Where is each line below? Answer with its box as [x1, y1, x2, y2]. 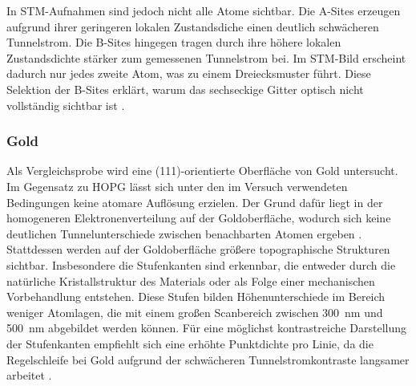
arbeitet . [6, 367, 52, 384]
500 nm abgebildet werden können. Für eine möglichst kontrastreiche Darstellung [6, 319, 407, 336]
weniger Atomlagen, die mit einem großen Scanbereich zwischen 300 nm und [6, 303, 383, 320]
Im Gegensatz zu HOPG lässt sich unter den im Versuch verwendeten [6, 177, 348, 194]
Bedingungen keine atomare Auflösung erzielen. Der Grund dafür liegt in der [6, 193, 383, 210]
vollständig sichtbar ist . [6, 96, 125, 113]
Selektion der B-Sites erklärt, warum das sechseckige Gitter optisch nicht [6, 80, 364, 97]
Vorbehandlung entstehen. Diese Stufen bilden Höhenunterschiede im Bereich [6, 288, 386, 305]
